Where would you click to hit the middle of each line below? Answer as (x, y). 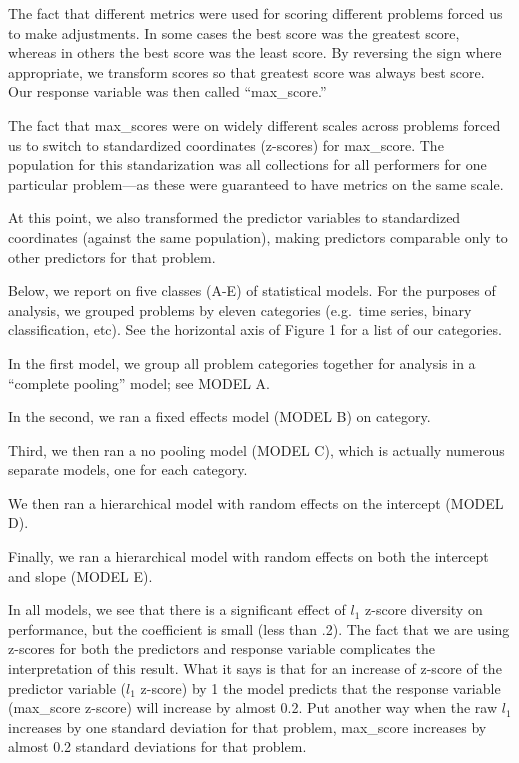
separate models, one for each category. (128, 469)
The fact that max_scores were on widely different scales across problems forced (254, 124)
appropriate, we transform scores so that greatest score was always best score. (246, 71)
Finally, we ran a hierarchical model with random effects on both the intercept (248, 556)
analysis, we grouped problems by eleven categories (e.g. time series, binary (240, 309)
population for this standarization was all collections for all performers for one (247, 164)
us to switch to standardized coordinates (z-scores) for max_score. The (226, 144)
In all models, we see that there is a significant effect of (177, 609)
